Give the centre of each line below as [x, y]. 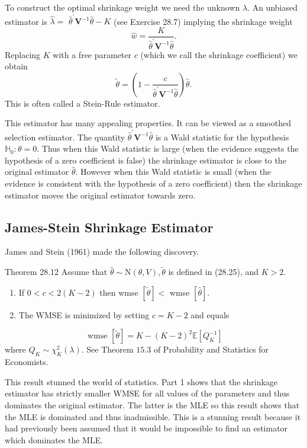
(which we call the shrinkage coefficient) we [219, 54]
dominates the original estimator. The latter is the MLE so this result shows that [152, 404]
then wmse [119, 292]
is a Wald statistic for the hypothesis [222, 137]
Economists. [27, 362]
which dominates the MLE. [54, 439]
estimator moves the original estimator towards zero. [100, 195]
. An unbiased [272, 7]
